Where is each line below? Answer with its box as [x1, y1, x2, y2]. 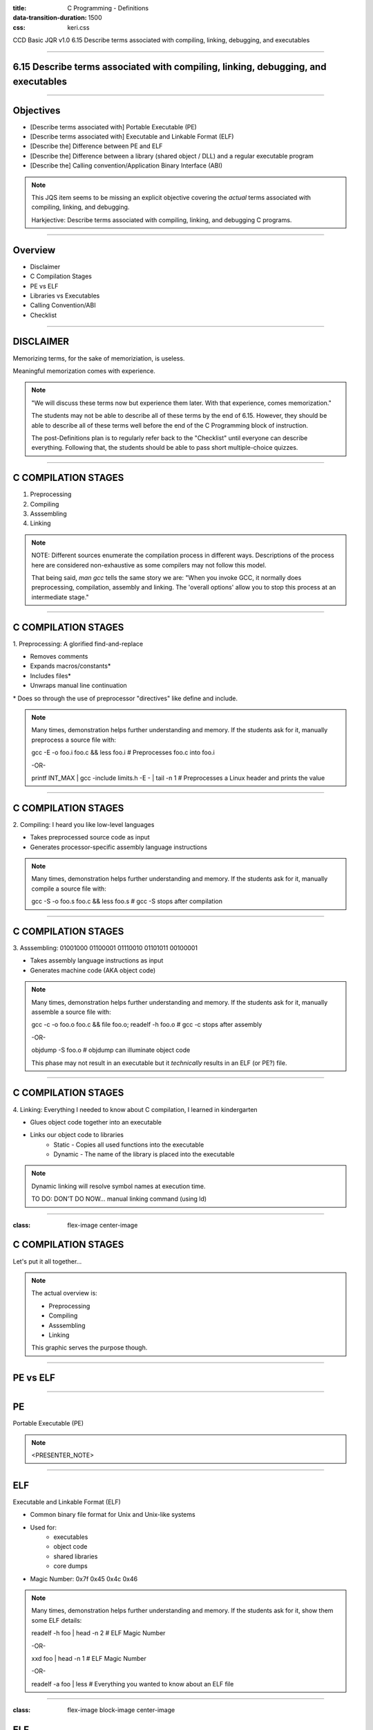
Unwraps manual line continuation [30, 682, 127, 690]
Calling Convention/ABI [30, 301, 96, 309]
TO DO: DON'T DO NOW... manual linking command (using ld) [31, 1194, 207, 1203]
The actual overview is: [31, 1289, 98, 1297]
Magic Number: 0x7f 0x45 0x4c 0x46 [30, 1574, 138, 1583]
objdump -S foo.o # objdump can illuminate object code [31, 1046, 191, 1055]
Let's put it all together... [12, 1257, 82, 1266]
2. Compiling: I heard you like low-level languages [12, 820, 155, 828]
